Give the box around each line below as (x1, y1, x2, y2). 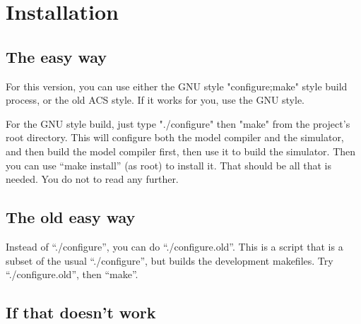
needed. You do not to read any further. (6, 172, 179, 186)
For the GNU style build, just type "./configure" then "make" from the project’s (6, 116, 350, 131)
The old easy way (6, 206, 136, 228)
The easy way (6, 45, 107, 67)
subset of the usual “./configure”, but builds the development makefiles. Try (6, 253, 333, 268)
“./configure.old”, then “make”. (6, 267, 138, 282)
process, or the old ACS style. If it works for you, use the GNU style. (6, 92, 305, 107)
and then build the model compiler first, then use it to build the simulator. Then (6, 143, 356, 158)
